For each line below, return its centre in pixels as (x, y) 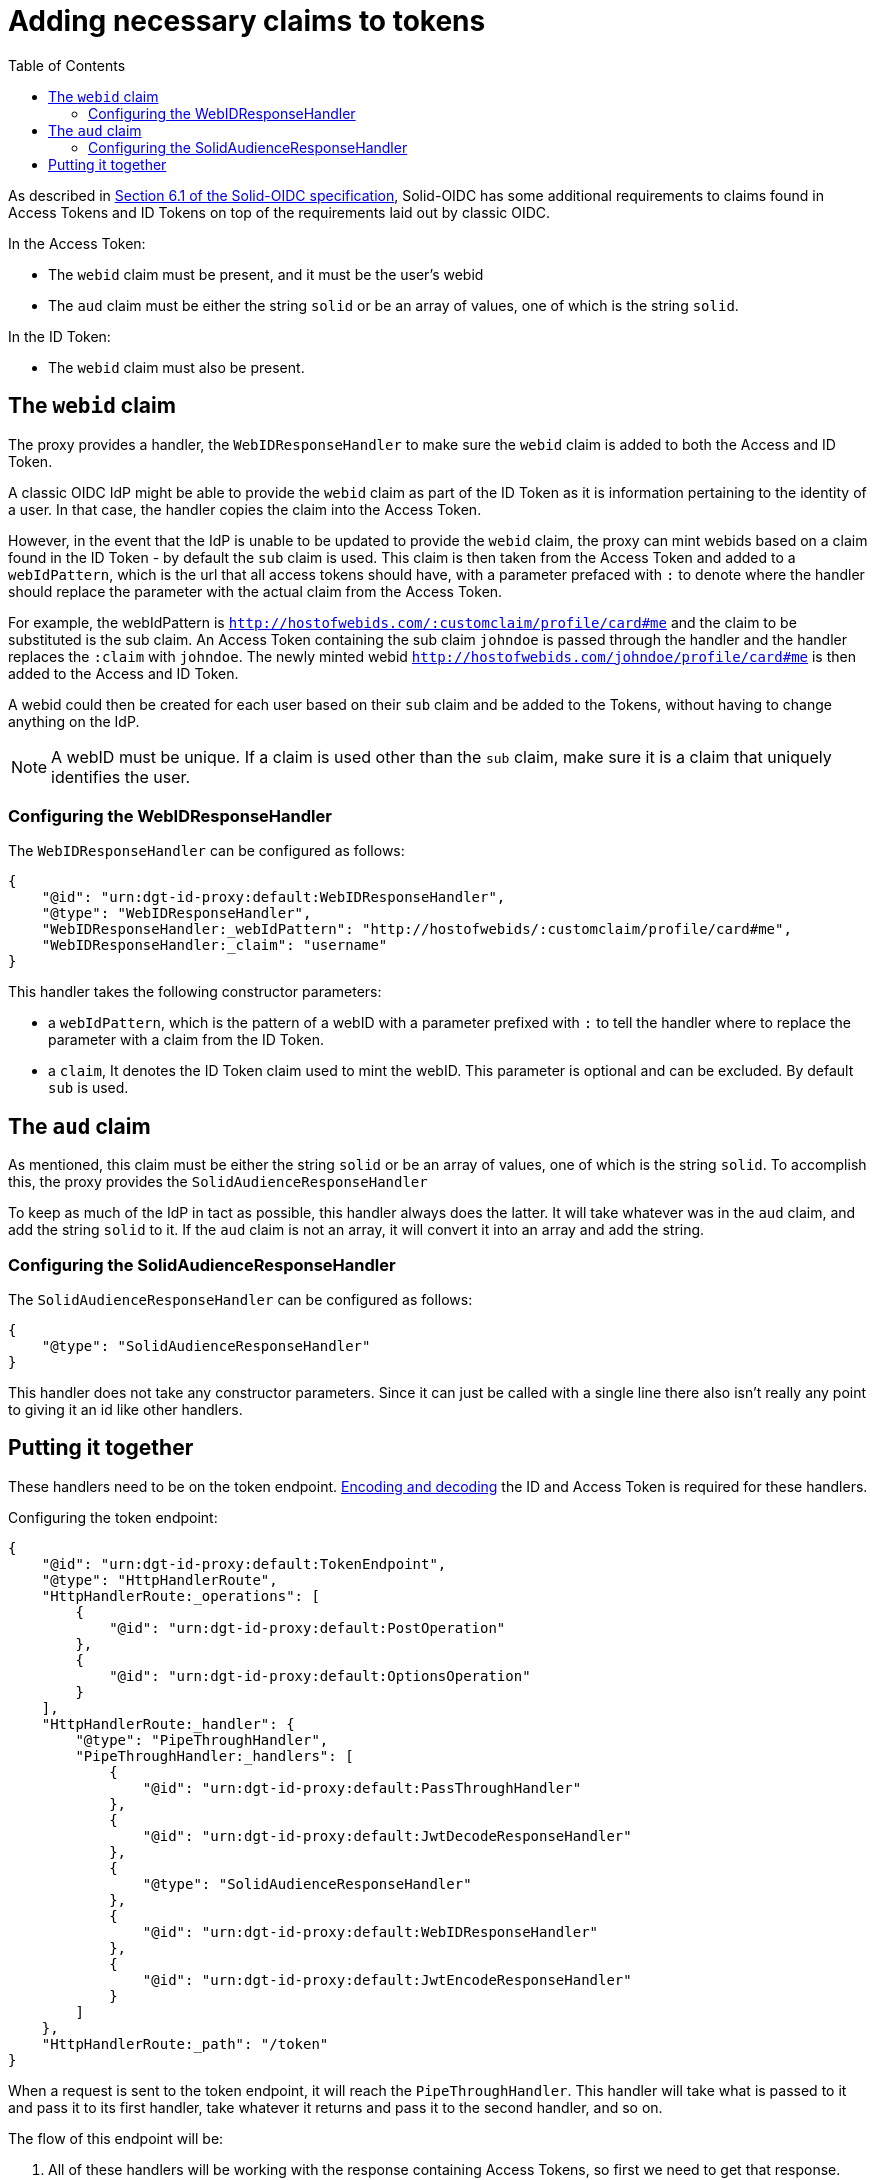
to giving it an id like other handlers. (125, 1409)
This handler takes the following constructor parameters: (195, 992)
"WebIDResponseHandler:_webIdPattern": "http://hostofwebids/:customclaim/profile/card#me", (416, 929)
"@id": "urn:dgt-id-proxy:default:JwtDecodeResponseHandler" (387, 1835)
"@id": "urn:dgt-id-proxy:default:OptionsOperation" (320, 1675)
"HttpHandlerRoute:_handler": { (168, 1723)
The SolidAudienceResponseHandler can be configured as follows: (240, 1299)
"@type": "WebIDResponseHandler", (176, 913)
